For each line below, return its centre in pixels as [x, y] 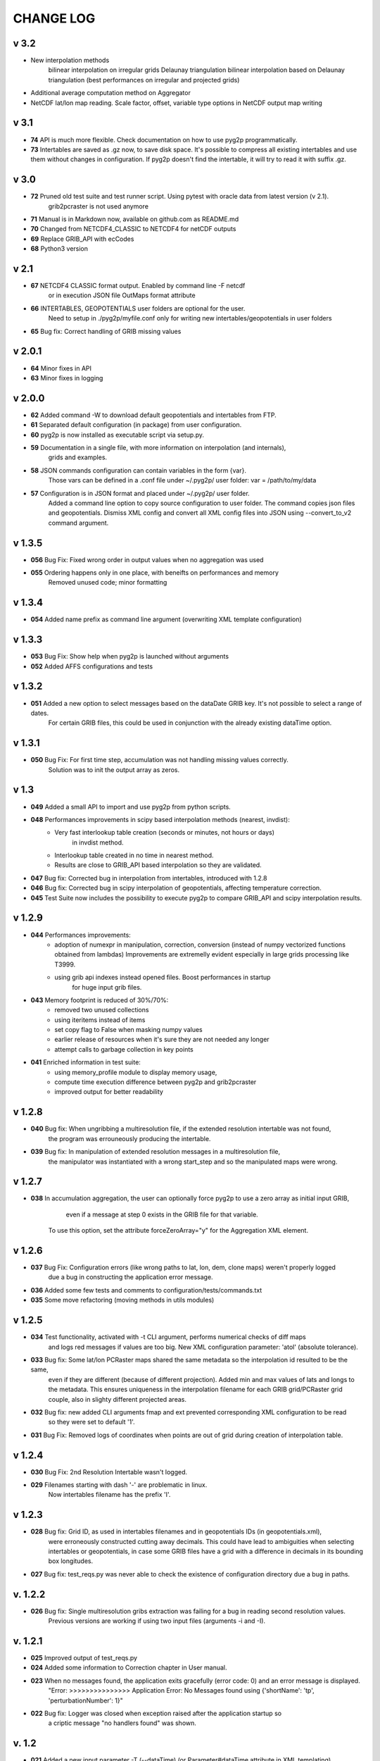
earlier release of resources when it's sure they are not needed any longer [162, 1040]
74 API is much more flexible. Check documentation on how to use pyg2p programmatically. [164, 139]
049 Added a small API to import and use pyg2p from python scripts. [131, 807]
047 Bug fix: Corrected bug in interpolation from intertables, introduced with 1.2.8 [149, 878]
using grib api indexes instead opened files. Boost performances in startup [163, 977]
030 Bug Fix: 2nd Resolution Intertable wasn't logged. [109, 1471]
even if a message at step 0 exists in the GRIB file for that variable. [162, 1214]
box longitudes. [71, 1561]
